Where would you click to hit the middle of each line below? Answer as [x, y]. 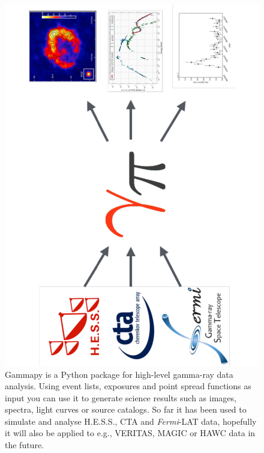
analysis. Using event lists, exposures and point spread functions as [128, 386]
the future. [25, 445]
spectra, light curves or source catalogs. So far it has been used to [126, 409]
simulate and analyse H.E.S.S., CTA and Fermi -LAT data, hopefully [131, 421]
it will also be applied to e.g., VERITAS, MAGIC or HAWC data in [130, 433]
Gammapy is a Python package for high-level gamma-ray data [119, 374]
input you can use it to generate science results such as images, [121, 397]
